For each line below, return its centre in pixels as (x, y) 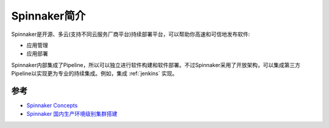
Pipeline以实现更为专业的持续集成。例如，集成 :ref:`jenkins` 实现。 (94, 74)
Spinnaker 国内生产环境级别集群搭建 (72, 114)
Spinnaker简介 (48, 16)
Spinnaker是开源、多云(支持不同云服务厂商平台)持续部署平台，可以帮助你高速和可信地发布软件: (131, 34)
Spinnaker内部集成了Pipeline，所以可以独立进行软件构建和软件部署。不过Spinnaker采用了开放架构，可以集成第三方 (156, 65)
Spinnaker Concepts (52, 105)
